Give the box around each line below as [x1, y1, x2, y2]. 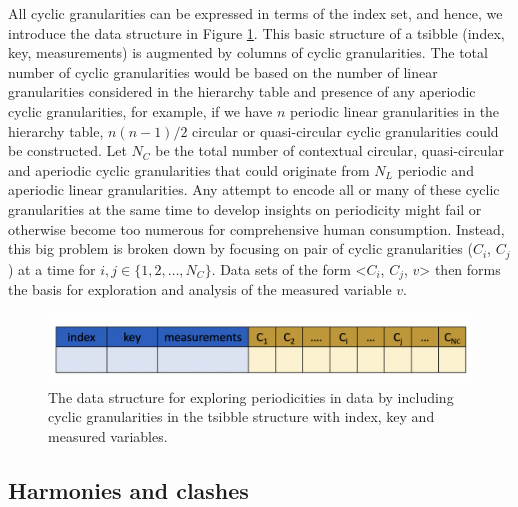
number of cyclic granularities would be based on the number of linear [8, 61, 438, 82]
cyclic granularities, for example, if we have [8, 100, 273, 121]
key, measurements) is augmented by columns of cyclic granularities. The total [8, 42, 488, 63]
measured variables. [48, 425, 168, 446]
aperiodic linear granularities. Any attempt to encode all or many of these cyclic [8, 179, 500, 200]
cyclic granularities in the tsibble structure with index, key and [48, 406, 435, 427]
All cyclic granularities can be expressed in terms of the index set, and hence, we [8, 3, 503, 23]
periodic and [397, 159, 474, 180]
